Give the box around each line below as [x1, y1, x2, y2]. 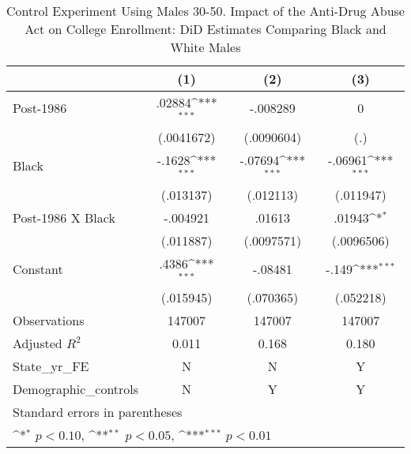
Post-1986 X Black [13, 208, 115, 227]
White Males [170, 38, 241, 56]
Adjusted [13, 334, 62, 353]
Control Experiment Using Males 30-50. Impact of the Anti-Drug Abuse [6, 2, 405, 20]
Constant [13, 259, 63, 278]
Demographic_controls [13, 380, 139, 399]
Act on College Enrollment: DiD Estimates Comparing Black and [25, 20, 386, 38]
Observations [13, 311, 85, 330]
